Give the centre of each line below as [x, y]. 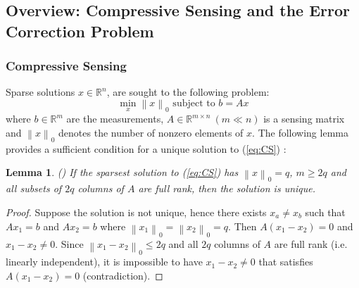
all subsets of [34, 188]
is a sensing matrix [304, 119]
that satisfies [286, 262]
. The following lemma [300, 132]
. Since [69, 243]
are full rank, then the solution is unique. [227, 188]
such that [325, 212]
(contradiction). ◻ [123, 275]
